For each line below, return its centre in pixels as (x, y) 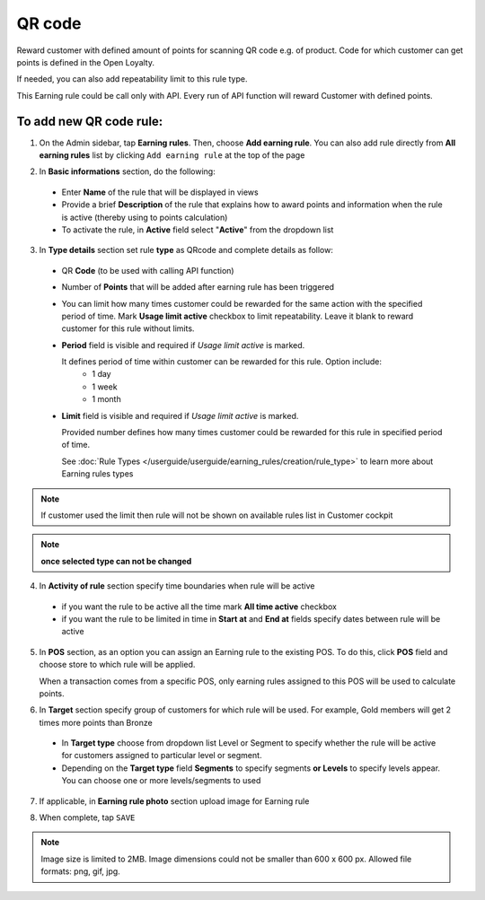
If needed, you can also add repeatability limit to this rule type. (132, 79)
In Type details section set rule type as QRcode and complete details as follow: (186, 250)
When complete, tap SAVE (87, 817)
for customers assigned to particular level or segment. (162, 756)
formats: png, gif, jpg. (80, 871)
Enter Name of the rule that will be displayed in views (160, 192)
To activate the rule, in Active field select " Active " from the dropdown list (198, 230)
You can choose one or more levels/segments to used (161, 781)
